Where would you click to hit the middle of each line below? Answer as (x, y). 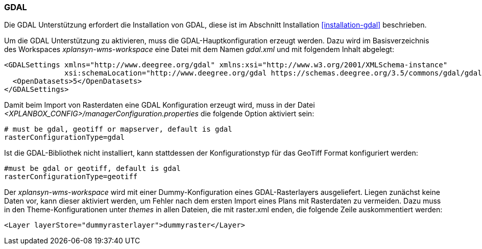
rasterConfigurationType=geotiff (71, 177)
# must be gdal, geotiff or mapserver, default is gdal (118, 129)
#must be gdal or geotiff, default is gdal (92, 169)
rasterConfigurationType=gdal (65, 138)
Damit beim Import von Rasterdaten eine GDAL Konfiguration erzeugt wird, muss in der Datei (160, 105)
